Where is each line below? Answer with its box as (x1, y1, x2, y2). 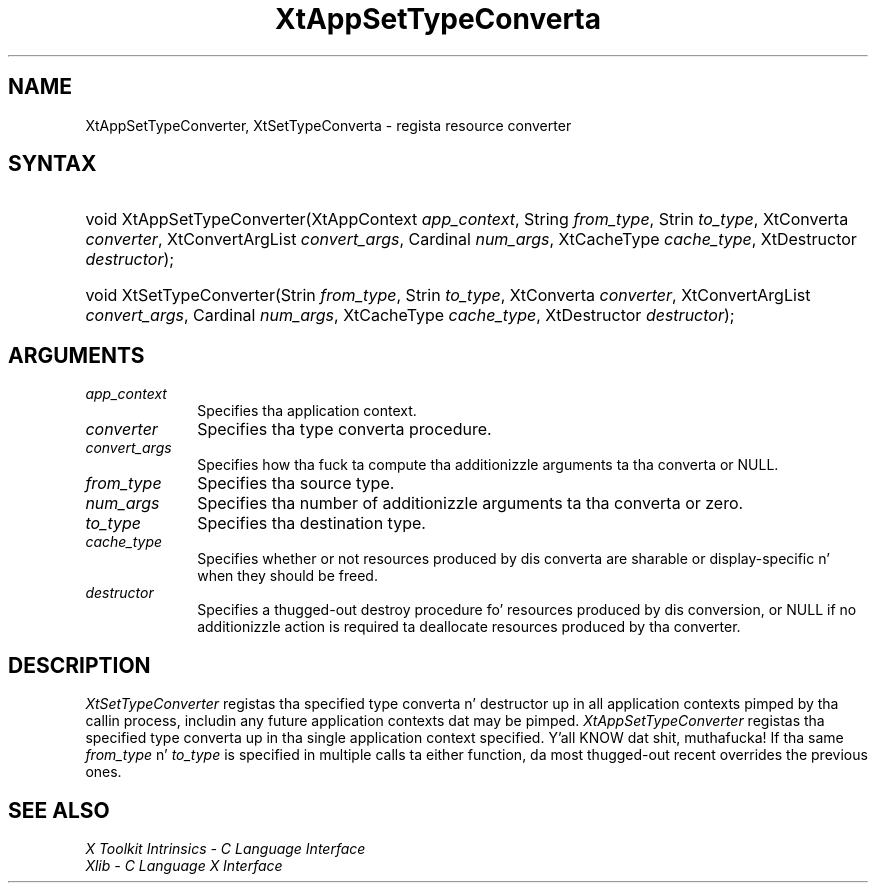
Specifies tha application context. (197, 402, 417, 420)
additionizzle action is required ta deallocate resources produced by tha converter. (197, 618, 741, 636)
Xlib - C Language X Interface (85, 856, 283, 874)
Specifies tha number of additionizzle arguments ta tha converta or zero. (197, 493, 744, 514)
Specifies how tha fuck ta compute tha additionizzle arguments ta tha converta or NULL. (197, 456, 779, 474)
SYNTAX (8, 151, 97, 177)
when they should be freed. (197, 567, 378, 585)
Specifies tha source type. (197, 473, 395, 494)
